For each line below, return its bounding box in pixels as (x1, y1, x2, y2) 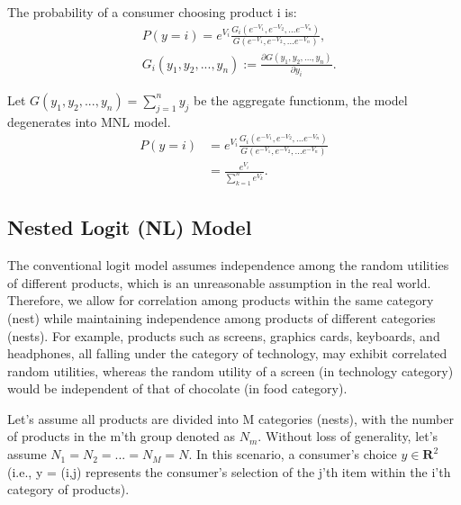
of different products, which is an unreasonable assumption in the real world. (7, 273, 431, 292)
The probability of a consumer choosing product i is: (7, 3, 297, 21)
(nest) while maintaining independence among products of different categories (7, 308, 436, 327)
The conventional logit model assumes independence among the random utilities (7, 256, 449, 275)
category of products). (7, 480, 130, 499)
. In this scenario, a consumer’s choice (188, 445, 397, 464)
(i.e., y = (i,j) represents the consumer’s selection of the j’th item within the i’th (7, 462, 451, 481)
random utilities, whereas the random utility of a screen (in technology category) (7, 361, 454, 380)
